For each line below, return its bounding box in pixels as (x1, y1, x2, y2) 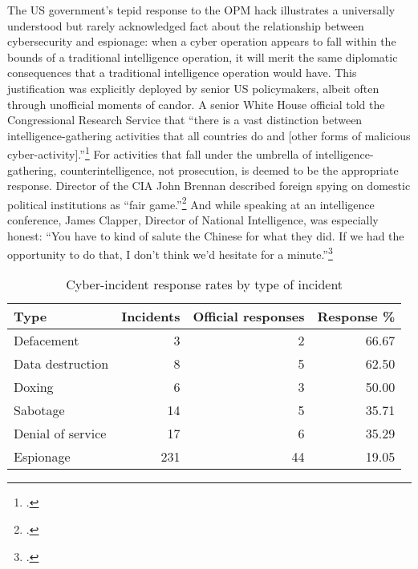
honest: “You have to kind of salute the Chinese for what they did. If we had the (7, 227, 404, 244)
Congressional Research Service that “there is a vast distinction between (7, 111, 363, 128)
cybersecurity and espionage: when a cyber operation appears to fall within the (7, 33, 396, 50)
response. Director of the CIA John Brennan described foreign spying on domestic (7, 177, 411, 194)
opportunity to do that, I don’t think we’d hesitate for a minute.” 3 (7, 244, 333, 262)
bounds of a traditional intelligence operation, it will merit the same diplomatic (7, 48, 398, 65)
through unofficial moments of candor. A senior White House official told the (7, 95, 385, 112)
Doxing (14, 377, 54, 397)
